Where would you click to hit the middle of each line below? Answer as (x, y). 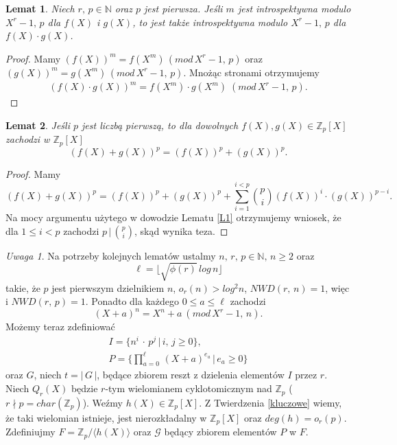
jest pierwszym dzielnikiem (108, 287)
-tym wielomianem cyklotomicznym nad (189, 388)
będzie (84, 388)
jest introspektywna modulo (294, 8)
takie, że (23, 287)
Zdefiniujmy (31, 432)
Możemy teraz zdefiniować (60, 327)
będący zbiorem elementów (220, 432)
